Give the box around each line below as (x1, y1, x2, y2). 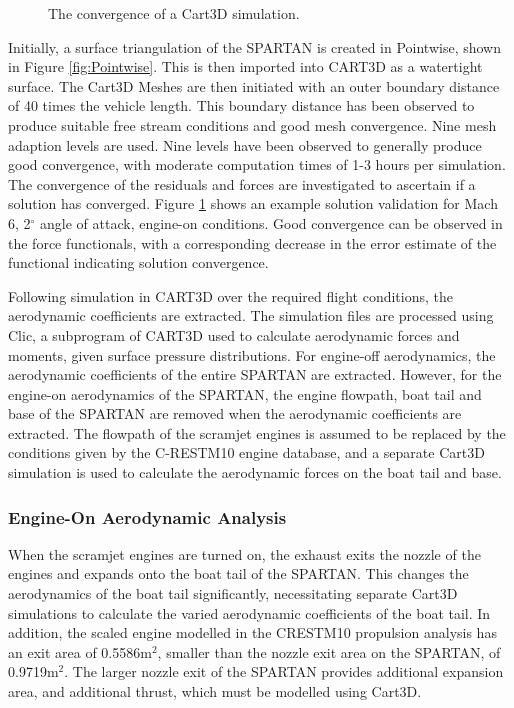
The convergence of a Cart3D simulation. (48, 3, 300, 23)
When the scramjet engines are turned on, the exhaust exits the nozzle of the (8, 543, 481, 564)
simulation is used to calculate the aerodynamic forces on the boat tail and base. (8, 462, 502, 483)
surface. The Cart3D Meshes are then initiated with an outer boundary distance (8, 75, 500, 96)
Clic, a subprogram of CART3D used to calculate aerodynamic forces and (8, 324, 460, 345)
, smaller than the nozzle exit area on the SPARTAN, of (157, 641, 501, 662)
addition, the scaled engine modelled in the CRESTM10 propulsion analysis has (8, 622, 497, 643)
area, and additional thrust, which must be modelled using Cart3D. (8, 681, 422, 702)
